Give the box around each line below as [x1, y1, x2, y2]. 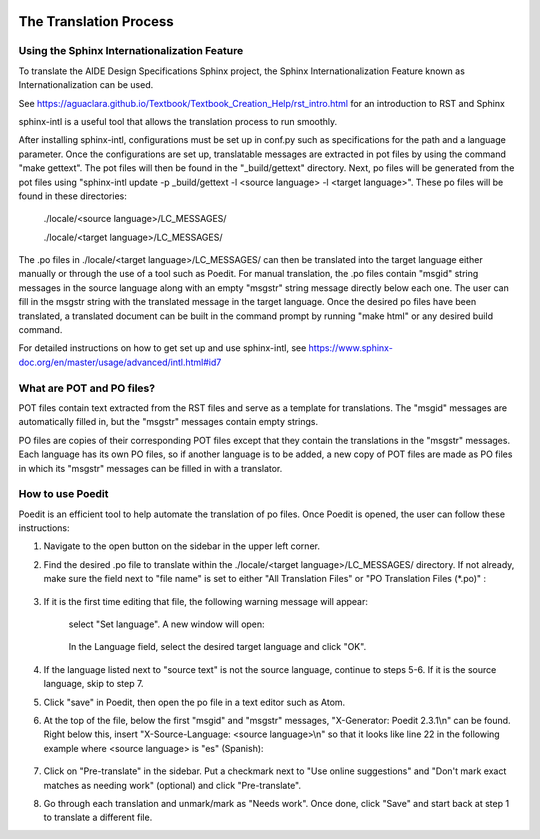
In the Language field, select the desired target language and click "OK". [68, 641, 367, 653]
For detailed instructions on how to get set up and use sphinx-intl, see [18, 342, 307, 354]
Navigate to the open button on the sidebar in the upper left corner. [43, 540, 320, 552]
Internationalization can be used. [18, 79, 154, 91]
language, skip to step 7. [43, 678, 144, 690]
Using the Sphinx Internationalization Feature [18, 44, 244, 58]
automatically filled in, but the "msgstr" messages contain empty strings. [18, 416, 319, 428]
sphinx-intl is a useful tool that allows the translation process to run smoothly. [18, 115, 338, 127]
